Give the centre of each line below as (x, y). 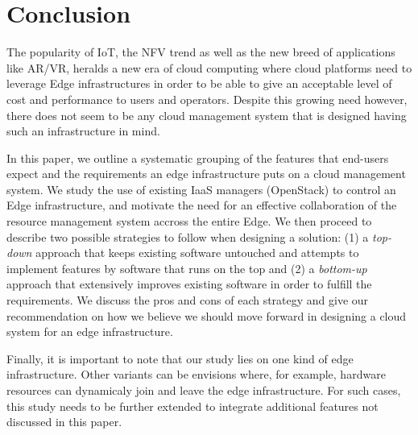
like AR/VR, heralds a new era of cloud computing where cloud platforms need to (209, 67)
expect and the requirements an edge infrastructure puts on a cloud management (206, 174)
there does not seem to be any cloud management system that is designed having (207, 115)
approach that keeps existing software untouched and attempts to (197, 253)
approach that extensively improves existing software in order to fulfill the (189, 284)
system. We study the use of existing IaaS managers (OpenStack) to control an (201, 189)
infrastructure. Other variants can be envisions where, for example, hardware (196, 374)
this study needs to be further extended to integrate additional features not (192, 406)
